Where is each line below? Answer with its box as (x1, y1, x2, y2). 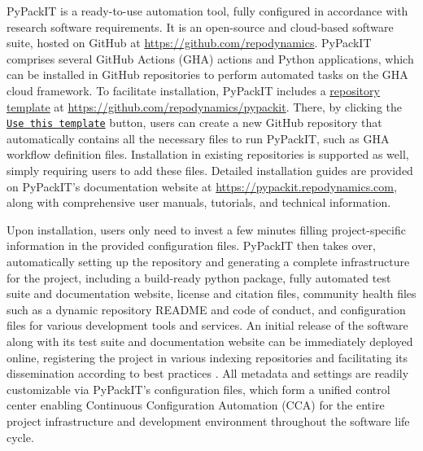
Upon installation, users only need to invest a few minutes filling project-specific (7, 221, 406, 238)
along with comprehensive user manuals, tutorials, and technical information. (7, 194, 391, 211)
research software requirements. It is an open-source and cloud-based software (7, 18, 394, 35)
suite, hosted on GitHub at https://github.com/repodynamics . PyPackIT (7, 34, 372, 51)
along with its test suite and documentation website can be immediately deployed (7, 332, 413, 349)
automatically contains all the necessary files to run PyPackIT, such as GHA (7, 129, 390, 147)
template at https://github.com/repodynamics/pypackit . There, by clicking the (7, 98, 403, 115)
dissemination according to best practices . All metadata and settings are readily (7, 365, 409, 382)
